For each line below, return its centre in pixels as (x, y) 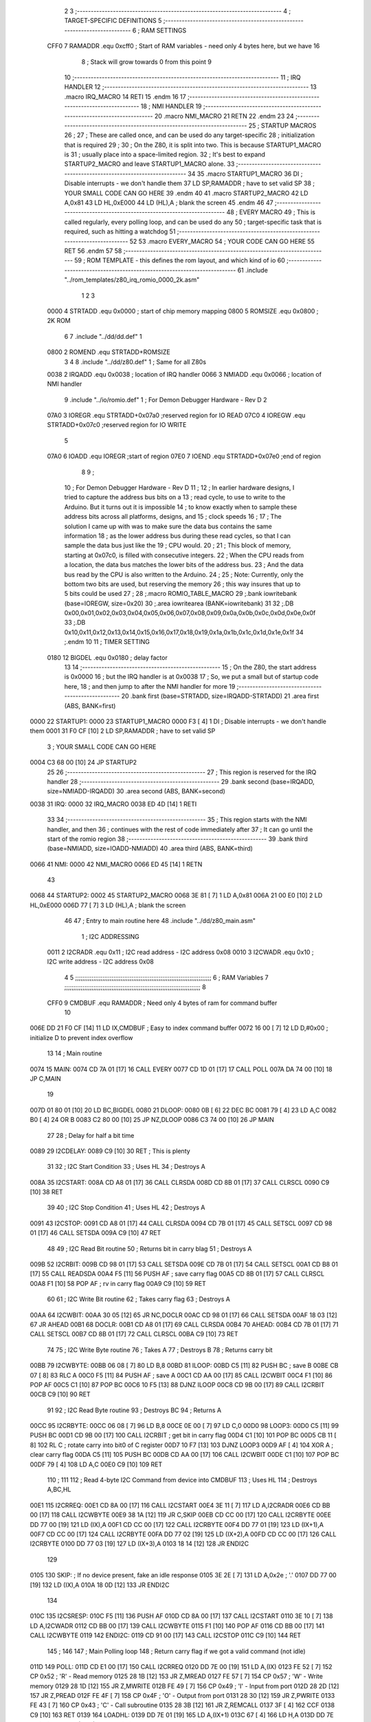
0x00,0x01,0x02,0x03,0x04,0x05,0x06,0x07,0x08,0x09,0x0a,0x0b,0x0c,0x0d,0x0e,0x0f (190, 613)
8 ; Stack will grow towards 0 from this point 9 (147, 61)
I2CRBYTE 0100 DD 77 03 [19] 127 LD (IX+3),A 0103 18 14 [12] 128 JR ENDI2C (139, 1544)
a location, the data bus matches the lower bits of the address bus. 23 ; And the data (184, 565)
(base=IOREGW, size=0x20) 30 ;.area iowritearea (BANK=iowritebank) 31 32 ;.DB (179, 603)
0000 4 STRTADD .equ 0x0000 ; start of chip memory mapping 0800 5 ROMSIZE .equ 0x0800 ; (183, 311)
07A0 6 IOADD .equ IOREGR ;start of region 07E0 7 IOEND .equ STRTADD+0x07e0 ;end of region (184, 456)
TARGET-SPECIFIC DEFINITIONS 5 (113, 21)
